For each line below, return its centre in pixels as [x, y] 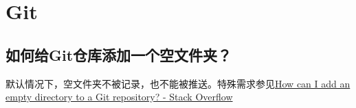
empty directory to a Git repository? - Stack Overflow [119, 97]
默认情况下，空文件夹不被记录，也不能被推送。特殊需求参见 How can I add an [178, 83]
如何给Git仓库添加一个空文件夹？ [119, 54]
